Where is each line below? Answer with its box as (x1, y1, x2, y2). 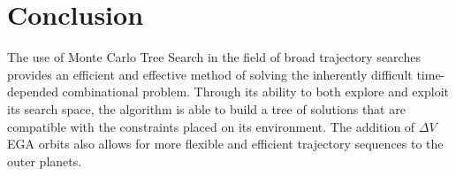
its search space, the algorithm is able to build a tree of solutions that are (7, 99, 406, 118)
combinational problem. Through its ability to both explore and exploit (62, 82, 449, 101)
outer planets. (7, 151, 82, 170)
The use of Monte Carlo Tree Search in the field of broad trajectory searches (7, 48, 421, 66)
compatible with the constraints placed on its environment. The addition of (7, 117, 415, 135)
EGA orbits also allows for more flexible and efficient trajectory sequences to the (7, 134, 444, 153)
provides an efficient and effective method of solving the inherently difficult (7, 65, 413, 83)
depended (7, 82, 58, 101)
